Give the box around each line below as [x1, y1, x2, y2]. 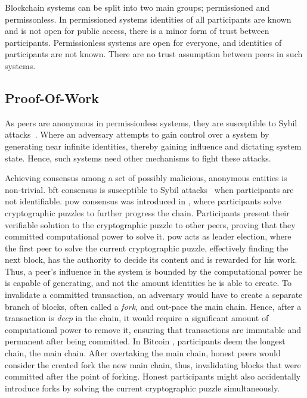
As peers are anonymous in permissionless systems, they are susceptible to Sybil [5, 116, 297, 129]
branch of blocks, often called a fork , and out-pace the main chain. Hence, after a [5, 300, 302, 312]
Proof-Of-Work [5, 88, 99, 107]
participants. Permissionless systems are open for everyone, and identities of [5, 36, 282, 48]
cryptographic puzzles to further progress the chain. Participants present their [5, 206, 290, 219]
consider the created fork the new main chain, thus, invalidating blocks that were [5, 358, 301, 371]
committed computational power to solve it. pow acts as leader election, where [5, 230, 292, 242]
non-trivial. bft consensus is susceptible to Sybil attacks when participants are [5, 183, 294, 195]
